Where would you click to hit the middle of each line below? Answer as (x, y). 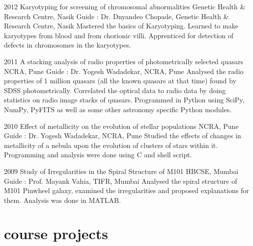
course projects (56, 234)
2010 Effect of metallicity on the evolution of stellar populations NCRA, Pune (121, 126)
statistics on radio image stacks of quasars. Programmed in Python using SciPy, (124, 100)
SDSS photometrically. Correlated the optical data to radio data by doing (115, 90)
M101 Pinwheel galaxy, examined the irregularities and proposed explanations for (126, 190)
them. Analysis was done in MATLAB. (62, 200)
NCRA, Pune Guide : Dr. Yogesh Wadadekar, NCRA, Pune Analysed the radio (124, 71)
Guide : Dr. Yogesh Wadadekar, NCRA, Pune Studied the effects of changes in (123, 135)
